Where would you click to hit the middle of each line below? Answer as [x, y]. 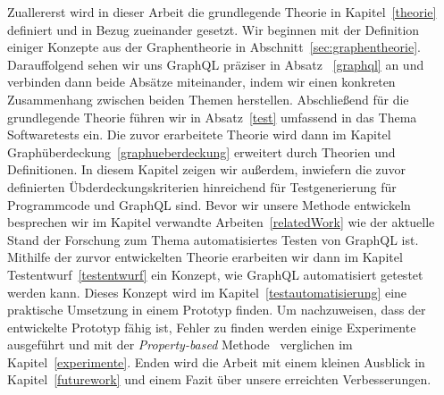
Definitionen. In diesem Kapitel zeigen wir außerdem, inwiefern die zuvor [207, 169]
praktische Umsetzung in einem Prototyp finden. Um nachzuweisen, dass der [217, 310]
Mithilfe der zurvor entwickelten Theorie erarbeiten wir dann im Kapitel [205, 257]
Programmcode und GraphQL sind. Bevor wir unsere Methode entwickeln [209, 204]
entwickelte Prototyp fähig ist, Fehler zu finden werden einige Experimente [212, 327]
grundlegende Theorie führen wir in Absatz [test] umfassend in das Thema [212, 117]
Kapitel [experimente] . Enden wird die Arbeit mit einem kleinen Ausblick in [216, 361]
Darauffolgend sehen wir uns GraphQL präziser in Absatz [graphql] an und [216, 64]
